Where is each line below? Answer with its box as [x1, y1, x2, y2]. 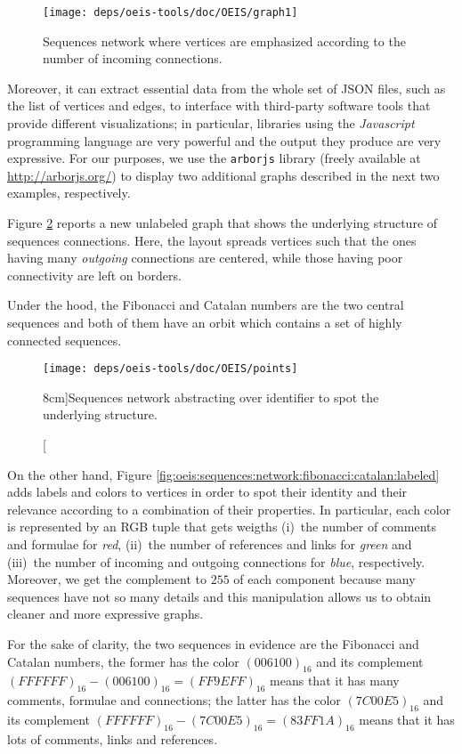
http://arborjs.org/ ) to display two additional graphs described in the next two [7, 166, 440, 184]
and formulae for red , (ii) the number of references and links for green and [7, 535, 412, 554]
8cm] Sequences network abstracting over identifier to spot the [43, 387, 379, 406]
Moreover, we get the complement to [7, 570, 207, 588]
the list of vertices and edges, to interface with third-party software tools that [7, 96, 431, 115]
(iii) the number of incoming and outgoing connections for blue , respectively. [7, 552, 426, 571]
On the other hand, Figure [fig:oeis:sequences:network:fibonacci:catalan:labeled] [7, 465, 440, 483]
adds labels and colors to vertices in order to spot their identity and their [7, 482, 408, 501]
